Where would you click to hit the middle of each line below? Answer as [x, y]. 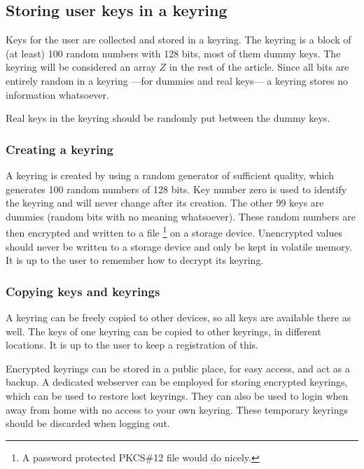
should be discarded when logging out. [88, 423]
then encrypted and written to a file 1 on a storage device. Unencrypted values [174, 232]
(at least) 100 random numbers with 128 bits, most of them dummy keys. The [173, 53]
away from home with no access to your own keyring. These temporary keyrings [177, 409]
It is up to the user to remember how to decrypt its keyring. [135, 260]
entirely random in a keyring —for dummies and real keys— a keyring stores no [177, 80]
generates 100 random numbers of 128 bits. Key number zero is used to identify [176, 189]
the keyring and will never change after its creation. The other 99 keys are [165, 203]
